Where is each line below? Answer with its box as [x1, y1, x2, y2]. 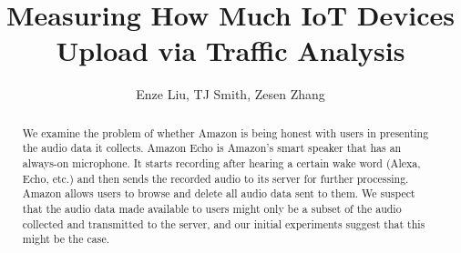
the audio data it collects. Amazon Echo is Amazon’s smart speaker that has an [22, 140, 402, 156]
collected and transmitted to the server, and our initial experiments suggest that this [22, 216, 425, 231]
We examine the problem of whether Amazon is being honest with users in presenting [22, 125, 429, 140]
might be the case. [22, 231, 109, 247]
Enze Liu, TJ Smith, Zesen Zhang [136, 85, 325, 104]
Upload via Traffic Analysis [56, 32, 405, 69]
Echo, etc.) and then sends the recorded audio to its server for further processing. [22, 170, 409, 186]
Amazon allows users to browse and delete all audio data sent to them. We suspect [22, 186, 415, 201]
